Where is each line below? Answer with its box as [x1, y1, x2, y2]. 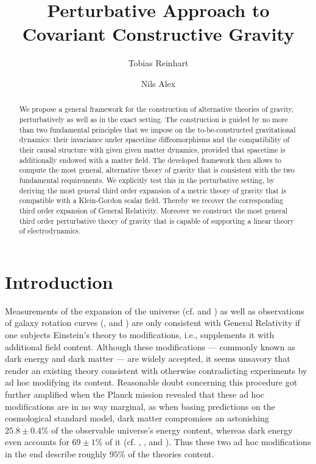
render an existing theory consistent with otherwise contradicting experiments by [5, 364, 307, 376]
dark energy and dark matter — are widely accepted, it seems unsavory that [5, 352, 290, 365]
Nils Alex [141, 77, 176, 89]
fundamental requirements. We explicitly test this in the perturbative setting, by [19, 175, 275, 185]
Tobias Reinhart [128, 57, 189, 69]
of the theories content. [128, 447, 214, 460]
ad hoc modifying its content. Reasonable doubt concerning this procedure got [5, 376, 298, 389]
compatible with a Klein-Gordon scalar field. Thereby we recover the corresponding [19, 195, 284, 206]
